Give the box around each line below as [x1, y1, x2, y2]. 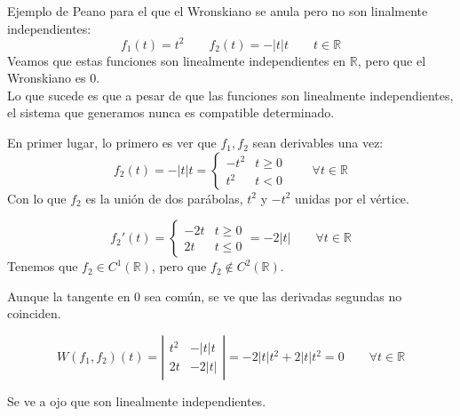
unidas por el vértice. [295, 188, 409, 207]
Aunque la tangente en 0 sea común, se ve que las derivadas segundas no [7, 286, 402, 305]
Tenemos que [7, 257, 78, 276]
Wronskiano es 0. [7, 68, 100, 87]
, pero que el [357, 51, 426, 69]
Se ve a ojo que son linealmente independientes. [7, 392, 266, 411]
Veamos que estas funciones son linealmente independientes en [7, 51, 346, 69]
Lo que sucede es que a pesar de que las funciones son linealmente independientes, [7, 85, 454, 104]
